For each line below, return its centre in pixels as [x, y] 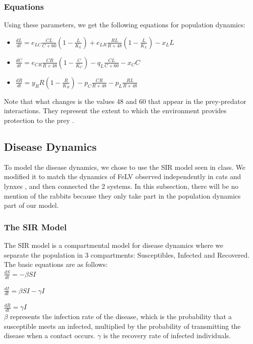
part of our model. [32, 205]
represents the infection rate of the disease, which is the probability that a [121, 316]
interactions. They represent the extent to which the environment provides [115, 111]
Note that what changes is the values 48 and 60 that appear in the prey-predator [125, 101]
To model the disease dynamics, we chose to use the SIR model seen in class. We [125, 167]
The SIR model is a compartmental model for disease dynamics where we [114, 245]
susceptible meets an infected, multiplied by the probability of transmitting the [122, 326]
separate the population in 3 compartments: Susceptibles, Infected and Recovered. [127, 254]
